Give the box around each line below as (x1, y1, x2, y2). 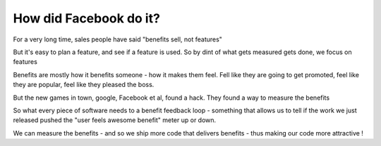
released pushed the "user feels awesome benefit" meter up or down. (13, 116, 217, 124)
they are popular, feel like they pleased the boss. (13, 81, 155, 89)
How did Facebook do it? (13, 11, 160, 26)
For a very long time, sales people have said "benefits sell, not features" (13, 35, 222, 44)
